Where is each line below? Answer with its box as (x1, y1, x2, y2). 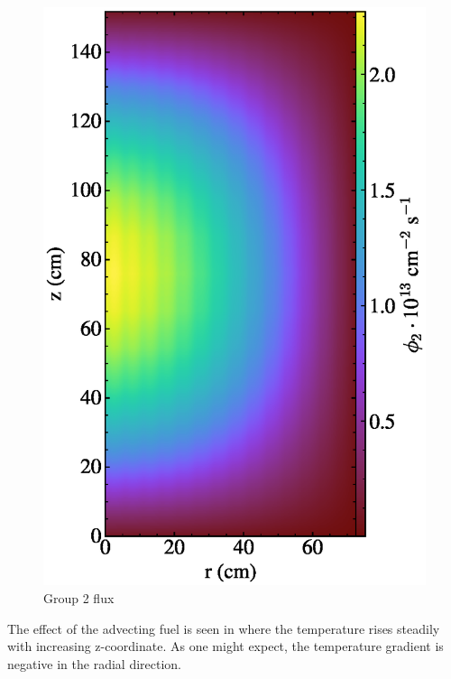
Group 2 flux (43, 588, 115, 607)
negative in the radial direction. (7, 654, 181, 673)
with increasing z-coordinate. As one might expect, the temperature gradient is (7, 637, 444, 656)
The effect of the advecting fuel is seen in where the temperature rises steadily (7, 619, 440, 637)
